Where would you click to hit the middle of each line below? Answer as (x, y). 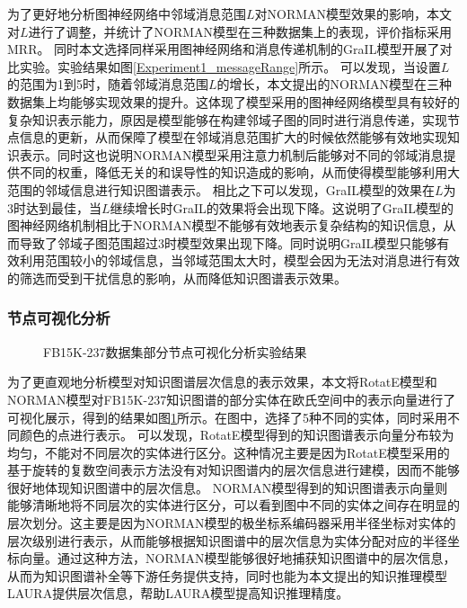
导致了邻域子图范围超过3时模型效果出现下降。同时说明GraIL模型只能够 (228, 242)
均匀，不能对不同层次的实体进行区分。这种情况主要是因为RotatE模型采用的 (229, 452)
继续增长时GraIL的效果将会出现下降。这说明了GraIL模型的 (282, 207)
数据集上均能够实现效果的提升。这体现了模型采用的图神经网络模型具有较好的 (233, 101)
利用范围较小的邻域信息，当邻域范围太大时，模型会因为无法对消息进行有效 (239, 260)
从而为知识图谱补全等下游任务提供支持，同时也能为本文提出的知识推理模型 (227, 575)
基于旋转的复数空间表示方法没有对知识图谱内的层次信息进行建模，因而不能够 (233, 470)
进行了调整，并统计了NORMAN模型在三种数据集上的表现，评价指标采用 (240, 31)
